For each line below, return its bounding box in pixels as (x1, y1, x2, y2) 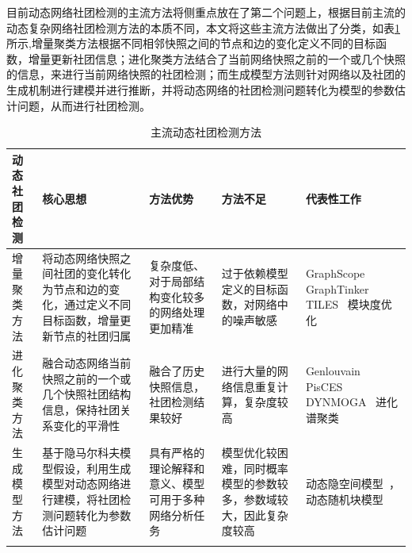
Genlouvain (305, 362, 360, 378)
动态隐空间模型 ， (305, 475, 400, 492)
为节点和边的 (42, 280, 109, 297)
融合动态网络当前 (42, 355, 132, 371)
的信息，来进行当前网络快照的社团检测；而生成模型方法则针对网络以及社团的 (6, 66, 406, 83)
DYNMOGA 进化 (305, 394, 399, 410)
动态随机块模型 (305, 490, 383, 507)
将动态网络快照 (42, 249, 120, 266)
